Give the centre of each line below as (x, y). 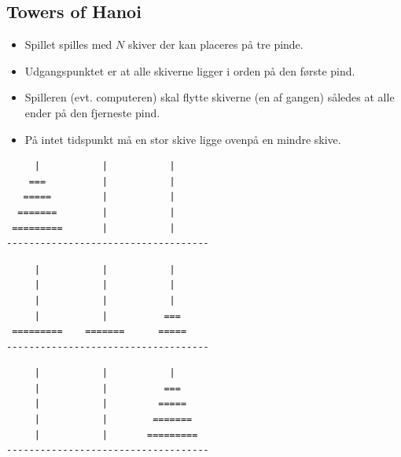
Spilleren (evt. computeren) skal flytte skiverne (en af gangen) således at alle (210, 97)
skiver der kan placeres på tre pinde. (215, 44)
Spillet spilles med (68, 44)
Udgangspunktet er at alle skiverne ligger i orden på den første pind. (190, 70)
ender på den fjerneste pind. (92, 112)
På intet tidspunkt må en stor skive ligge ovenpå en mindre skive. (183, 139)
